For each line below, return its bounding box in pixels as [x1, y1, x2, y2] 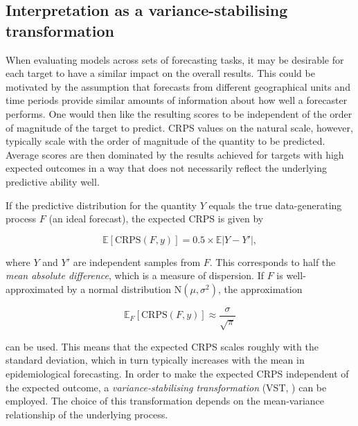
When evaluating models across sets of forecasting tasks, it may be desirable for [6, 52, 344, 66]
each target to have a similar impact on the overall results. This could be [6, 66, 315, 80]
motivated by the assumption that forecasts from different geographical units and [6, 79, 350, 94]
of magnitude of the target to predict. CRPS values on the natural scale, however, [6, 120, 353, 134]
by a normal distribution [66, 281, 172, 296]
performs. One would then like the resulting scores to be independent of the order [6, 106, 352, 121]
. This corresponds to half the [209, 254, 336, 269]
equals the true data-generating [208, 197, 342, 212]
